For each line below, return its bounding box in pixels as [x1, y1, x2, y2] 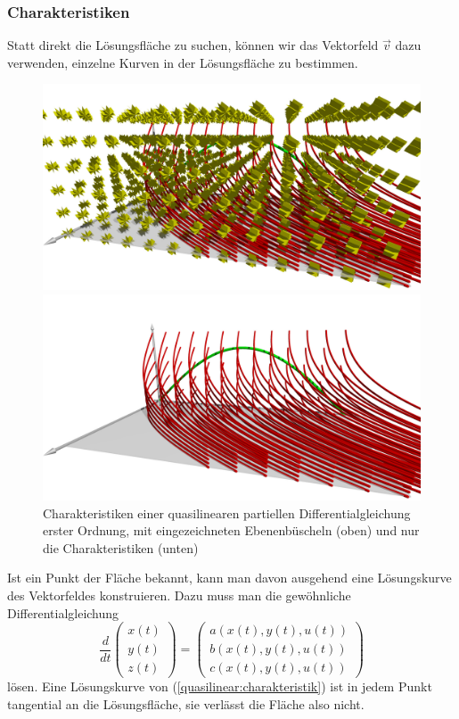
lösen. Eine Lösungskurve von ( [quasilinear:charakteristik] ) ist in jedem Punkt [7, 677, 432, 696]
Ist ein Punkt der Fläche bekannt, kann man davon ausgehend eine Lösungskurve [7, 568, 452, 587]
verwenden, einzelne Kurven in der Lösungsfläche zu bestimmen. [7, 53, 358, 71]
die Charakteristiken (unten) [43, 538, 199, 557]
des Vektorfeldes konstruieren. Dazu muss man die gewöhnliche [7, 586, 351, 605]
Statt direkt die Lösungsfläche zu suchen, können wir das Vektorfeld [7, 36, 379, 54]
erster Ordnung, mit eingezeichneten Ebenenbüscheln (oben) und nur [43, 521, 420, 540]
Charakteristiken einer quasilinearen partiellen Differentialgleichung [43, 503, 411, 522]
